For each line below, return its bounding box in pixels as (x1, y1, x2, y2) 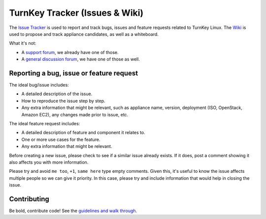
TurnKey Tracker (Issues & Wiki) (9, 7, 144, 18)
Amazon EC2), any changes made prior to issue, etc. (21, 111, 129, 117)
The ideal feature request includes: (9, 120, 80, 126)
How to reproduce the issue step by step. (21, 98, 105, 104)
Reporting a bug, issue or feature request (9, 69, 138, 77)
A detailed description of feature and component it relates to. (21, 130, 145, 136)
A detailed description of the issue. (21, 91, 93, 97)
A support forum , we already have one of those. (21, 49, 119, 55)
